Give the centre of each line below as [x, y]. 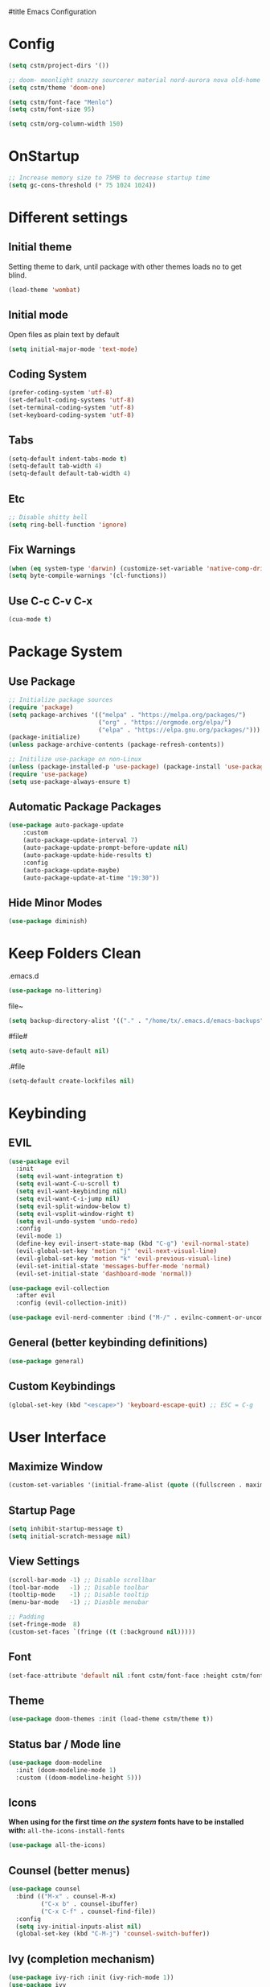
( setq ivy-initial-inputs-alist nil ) [79, 1927]
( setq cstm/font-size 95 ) [51, 109]
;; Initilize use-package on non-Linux [75, 760]
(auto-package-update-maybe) [72, 870]
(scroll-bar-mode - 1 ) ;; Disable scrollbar [82, 1580]
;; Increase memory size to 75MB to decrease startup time [109, 178]
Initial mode [38, 315]
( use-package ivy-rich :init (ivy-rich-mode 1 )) [91, 1978]
